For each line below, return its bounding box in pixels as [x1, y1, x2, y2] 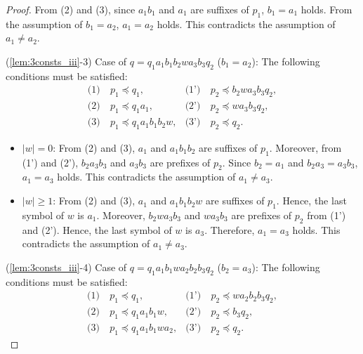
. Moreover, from [269, 140, 342, 155]
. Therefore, [204, 222, 255, 237]
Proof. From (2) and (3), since [6, 2, 136, 16]
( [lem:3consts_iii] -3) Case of [6, 53, 127, 68]
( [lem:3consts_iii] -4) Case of [6, 259, 127, 274]
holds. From [301, 2, 352, 16]
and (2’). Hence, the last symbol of [22, 222, 172, 237]
